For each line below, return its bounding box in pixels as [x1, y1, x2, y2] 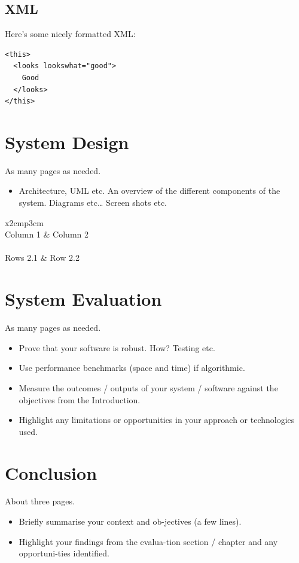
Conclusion [5, 460, 97, 485]
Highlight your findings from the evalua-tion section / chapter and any [19, 535, 278, 547]
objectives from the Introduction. [19, 393, 141, 406]
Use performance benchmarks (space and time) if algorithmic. [19, 361, 245, 374]
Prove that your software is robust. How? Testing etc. [19, 341, 215, 354]
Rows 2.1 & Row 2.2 [5, 251, 80, 264]
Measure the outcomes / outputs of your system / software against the [19, 381, 278, 394]
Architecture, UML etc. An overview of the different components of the [19, 184, 280, 197]
